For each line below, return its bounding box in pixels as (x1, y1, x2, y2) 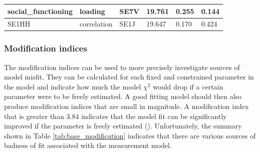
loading (80, 5, 105, 16)
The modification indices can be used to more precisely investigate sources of (4, 61, 240, 72)
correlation (80, 18, 113, 29)
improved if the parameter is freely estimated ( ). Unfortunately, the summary (4, 120, 242, 131)
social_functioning (8, 5, 73, 16)
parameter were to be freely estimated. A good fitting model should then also (4, 91, 242, 101)
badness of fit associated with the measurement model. (4, 140, 172, 150)
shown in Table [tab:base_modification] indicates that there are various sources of (4, 130, 256, 140)
